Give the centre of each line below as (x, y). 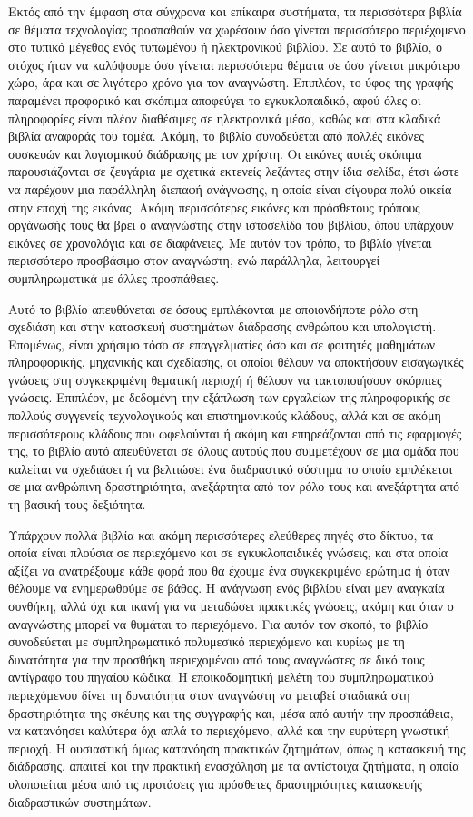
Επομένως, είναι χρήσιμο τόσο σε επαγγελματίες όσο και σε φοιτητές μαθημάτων (222, 344)
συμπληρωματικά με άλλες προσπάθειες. (114, 277)
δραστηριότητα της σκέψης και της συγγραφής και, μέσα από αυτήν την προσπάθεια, (231, 712)
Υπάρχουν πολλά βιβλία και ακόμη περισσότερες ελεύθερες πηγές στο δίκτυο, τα (221, 534)
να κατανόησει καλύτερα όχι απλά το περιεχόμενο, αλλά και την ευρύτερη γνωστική (229, 730)
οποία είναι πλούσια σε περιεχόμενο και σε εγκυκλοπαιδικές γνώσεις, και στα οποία (228, 552)
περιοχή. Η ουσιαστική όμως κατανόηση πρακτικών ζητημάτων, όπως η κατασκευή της (237, 748)
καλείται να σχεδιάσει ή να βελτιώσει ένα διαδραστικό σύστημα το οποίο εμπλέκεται (231, 468)
